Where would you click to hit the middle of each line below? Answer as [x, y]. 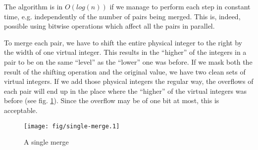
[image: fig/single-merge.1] [72, 126]
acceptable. [21, 110]
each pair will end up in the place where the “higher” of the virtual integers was [125, 91]
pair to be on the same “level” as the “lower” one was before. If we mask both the [128, 61]
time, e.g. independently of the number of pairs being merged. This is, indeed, [122, 16]
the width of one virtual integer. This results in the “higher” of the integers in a [125, 52]
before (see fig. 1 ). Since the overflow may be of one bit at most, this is [112, 100]
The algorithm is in [33, 6]
